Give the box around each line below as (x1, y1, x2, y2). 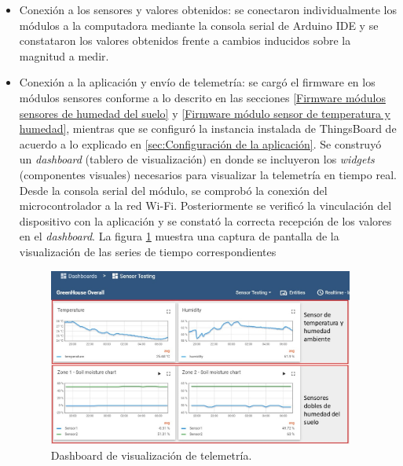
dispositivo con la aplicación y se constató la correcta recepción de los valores (19, 212, 392, 229)
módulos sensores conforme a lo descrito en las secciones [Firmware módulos (19, 89, 386, 105)
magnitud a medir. (19, 47, 109, 64)
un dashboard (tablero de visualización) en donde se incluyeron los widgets (19, 151, 375, 167)
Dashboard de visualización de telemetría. (50, 447, 252, 463)
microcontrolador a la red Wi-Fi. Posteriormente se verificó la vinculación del (19, 197, 392, 214)
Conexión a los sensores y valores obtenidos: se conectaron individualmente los (19, 2, 397, 17)
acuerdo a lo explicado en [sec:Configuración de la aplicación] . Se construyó (19, 135, 382, 152)
